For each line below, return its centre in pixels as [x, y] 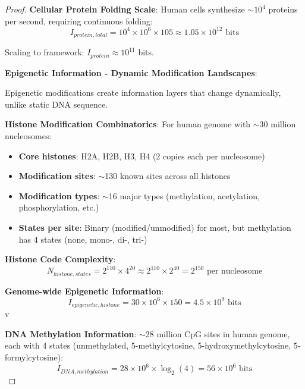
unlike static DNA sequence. [56, 104]
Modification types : [59, 195]
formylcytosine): [34, 357]
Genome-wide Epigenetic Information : [84, 291]
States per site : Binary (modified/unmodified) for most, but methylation [155, 227]
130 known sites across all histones [168, 176]
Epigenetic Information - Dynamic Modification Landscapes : [131, 72]
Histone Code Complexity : [60, 259]
